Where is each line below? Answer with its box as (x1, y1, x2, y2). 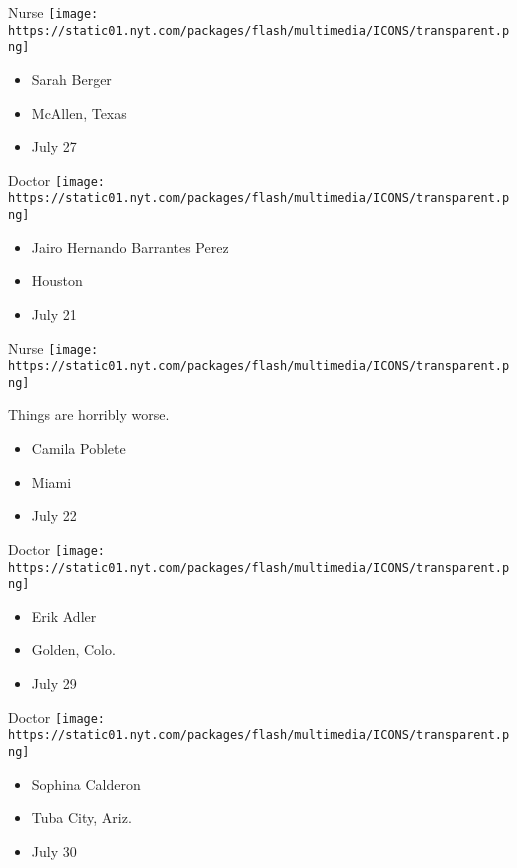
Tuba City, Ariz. (31, 807, 132, 828)
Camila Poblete (31, 438, 126, 459)
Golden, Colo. (31, 639, 116, 660)
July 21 (31, 303, 77, 324)
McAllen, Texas (31, 102, 127, 123)
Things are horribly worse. (8, 404, 170, 425)
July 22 (31, 505, 77, 526)
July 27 (31, 136, 77, 157)
